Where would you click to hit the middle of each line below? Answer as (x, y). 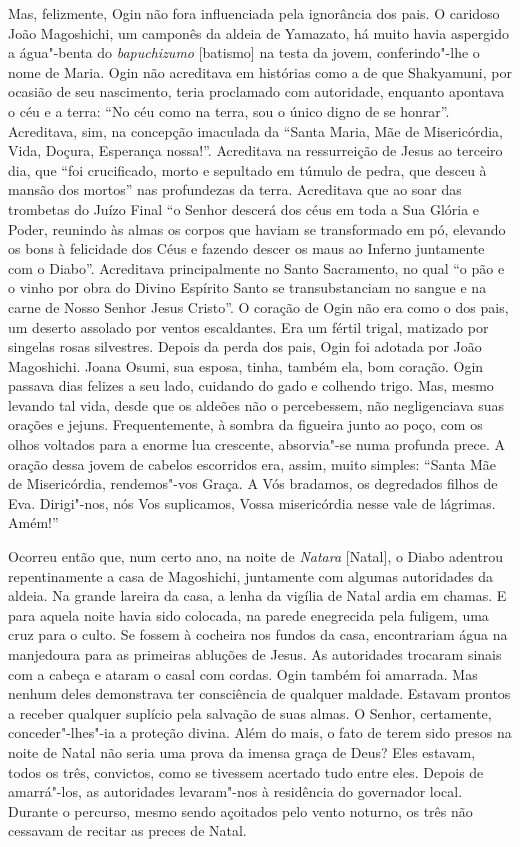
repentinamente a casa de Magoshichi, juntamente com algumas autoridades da (250, 575)
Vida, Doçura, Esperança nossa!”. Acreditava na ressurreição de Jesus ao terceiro (255, 150)
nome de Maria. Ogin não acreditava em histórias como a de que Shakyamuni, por (260, 71)
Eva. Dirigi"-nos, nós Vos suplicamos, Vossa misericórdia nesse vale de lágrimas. (252, 502)
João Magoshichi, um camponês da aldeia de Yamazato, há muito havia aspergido (258, 32)
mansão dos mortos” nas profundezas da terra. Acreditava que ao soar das (235, 189)
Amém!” (33, 522)
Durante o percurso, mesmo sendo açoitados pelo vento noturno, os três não (240, 810)
